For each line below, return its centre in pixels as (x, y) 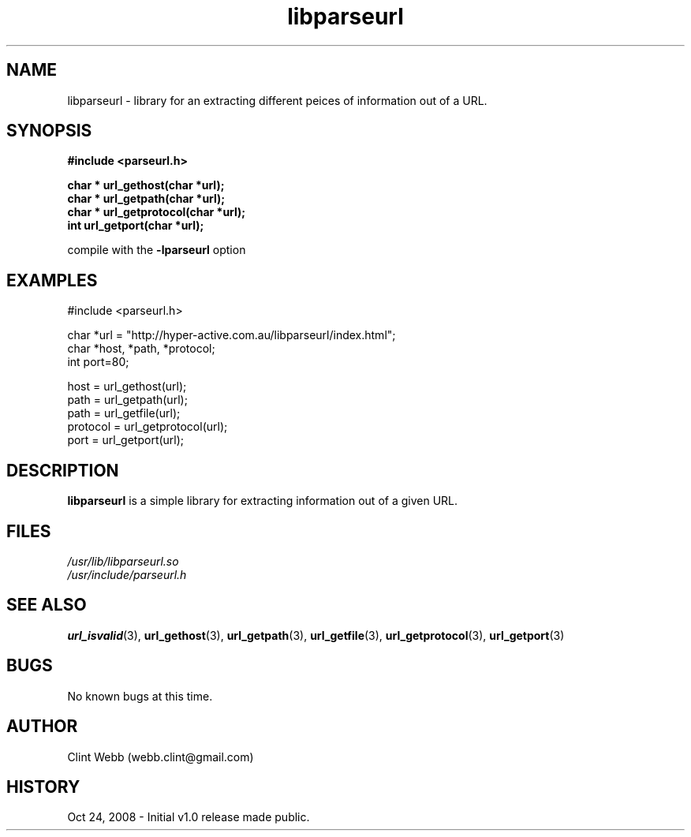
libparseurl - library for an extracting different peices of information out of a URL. (277, 100)
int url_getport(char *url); (136, 226)
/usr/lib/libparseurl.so (123, 561)
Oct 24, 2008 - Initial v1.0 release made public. (189, 817)
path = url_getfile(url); (124, 413)
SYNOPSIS (49, 131)
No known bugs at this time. (140, 696)
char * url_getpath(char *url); (146, 199)
